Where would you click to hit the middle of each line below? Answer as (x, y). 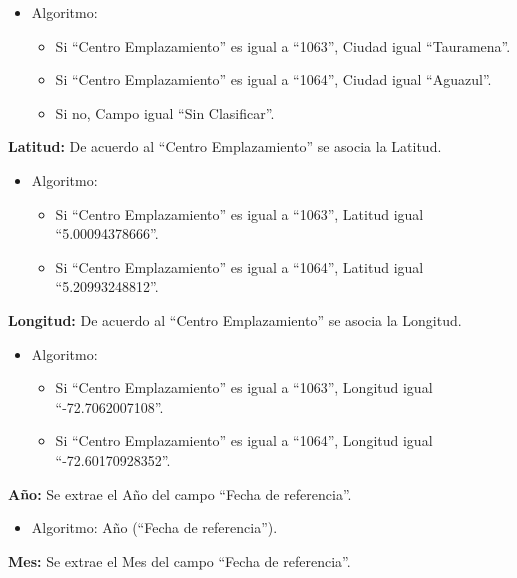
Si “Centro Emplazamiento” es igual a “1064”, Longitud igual (244, 440)
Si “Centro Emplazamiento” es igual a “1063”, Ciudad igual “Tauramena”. (283, 45)
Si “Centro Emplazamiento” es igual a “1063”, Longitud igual (244, 387)
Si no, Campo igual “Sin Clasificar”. (165, 112)
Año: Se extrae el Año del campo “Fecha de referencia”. (180, 493)
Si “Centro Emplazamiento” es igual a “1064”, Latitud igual (239, 266)
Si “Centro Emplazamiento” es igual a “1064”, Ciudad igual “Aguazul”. (273, 79)
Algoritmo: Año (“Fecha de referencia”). (154, 527)
